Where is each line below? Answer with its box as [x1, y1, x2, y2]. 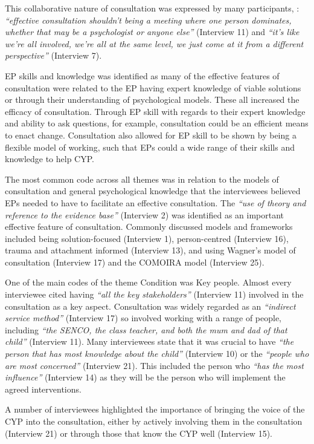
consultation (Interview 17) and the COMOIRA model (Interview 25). [5, 255, 264, 268]
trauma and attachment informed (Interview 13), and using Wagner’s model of [5, 244, 296, 256]
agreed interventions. [5, 382, 82, 395]
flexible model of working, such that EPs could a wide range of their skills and [5, 140, 295, 153]
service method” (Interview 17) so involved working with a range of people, [5, 312, 281, 324]
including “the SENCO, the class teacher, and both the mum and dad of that [5, 323, 287, 336]
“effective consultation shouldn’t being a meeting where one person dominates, [5, 13, 292, 26]
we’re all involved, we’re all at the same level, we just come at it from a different [5, 37, 304, 50]
